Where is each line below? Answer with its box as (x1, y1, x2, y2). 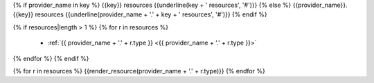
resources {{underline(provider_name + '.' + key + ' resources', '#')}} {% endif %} (35, 10, 267, 19)
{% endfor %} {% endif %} (12, 54, 89, 62)
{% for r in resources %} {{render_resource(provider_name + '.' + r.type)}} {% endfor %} (12, 67, 266, 75)
